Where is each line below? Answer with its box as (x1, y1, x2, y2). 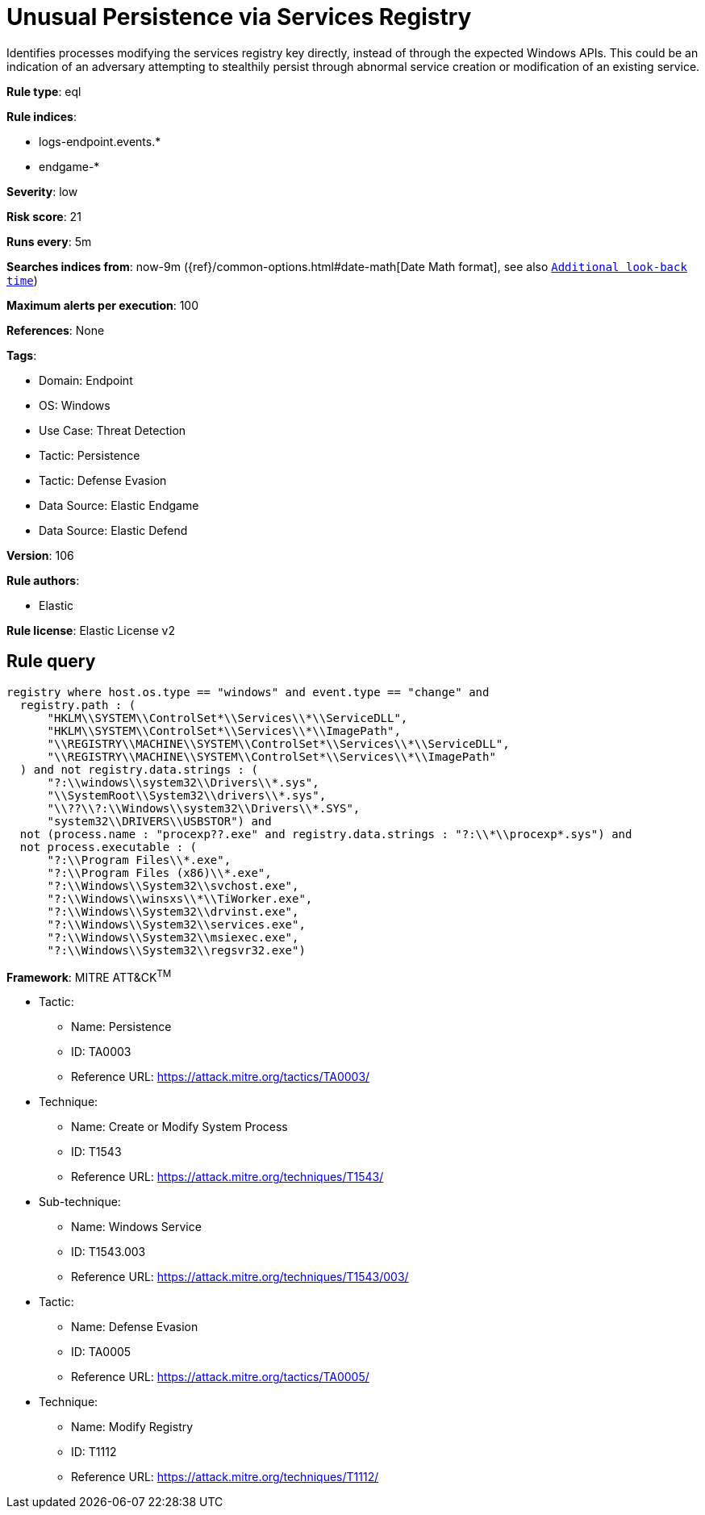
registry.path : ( (19, 698, 136, 712)
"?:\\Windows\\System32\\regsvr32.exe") (47, 943, 306, 957)
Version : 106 (6, 548, 74, 562)
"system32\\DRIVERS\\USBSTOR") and (47, 814, 272, 828)
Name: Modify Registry (71, 1420, 194, 1434)
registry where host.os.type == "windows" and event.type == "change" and (6, 685, 490, 699)
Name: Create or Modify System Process (71, 1120, 288, 1134)
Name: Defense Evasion (71, 1320, 198, 1334)
